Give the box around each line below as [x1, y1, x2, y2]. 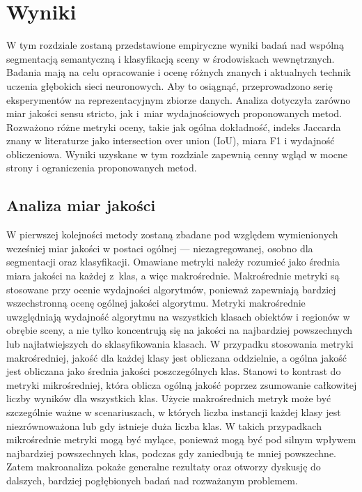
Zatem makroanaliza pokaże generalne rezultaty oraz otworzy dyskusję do [6, 459, 321, 474]
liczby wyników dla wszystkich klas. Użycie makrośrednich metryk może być [6, 391, 331, 406]
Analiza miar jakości [6, 194, 156, 216]
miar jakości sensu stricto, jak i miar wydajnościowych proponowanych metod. [6, 106, 342, 121]
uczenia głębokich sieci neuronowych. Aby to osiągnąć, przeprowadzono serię [6, 78, 333, 93]
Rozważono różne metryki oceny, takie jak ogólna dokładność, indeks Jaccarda [6, 119, 341, 134]
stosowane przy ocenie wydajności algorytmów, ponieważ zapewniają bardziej [6, 282, 336, 296]
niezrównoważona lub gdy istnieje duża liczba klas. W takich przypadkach [6, 418, 322, 433]
